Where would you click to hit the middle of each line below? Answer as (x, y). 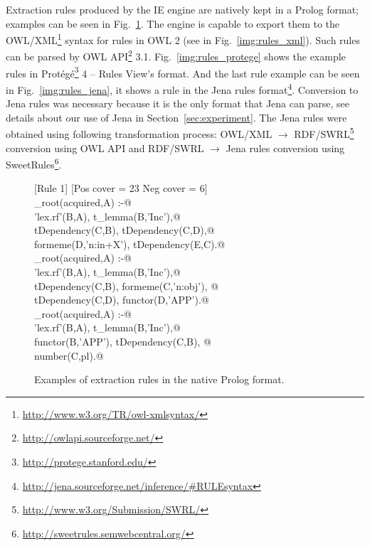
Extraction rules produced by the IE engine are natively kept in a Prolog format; (182, 9)
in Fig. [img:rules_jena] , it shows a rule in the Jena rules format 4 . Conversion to (182, 88)
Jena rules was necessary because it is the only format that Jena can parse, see (178, 103)
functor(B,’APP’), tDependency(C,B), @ (123, 341)
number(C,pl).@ (69, 355)
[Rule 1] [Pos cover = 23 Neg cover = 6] (121, 188)
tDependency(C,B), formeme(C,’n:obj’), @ (127, 285)
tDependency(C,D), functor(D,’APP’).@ (122, 300)
